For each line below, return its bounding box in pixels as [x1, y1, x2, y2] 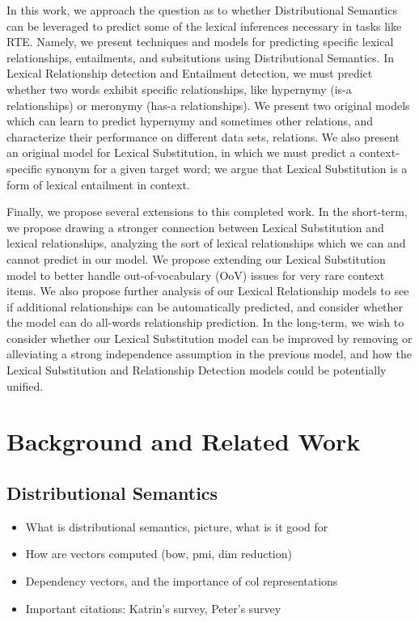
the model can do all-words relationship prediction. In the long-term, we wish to [6, 314, 404, 331]
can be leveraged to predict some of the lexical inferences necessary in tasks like [6, 17, 402, 34]
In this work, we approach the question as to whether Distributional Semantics [6, 2, 397, 18]
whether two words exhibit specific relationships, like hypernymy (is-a [6, 80, 352, 97]
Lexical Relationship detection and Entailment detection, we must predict [6, 65, 373, 82]
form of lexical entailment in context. [6, 176, 190, 193]
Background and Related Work [6, 425, 361, 458]
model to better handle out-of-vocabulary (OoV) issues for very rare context [6, 266, 385, 283]
